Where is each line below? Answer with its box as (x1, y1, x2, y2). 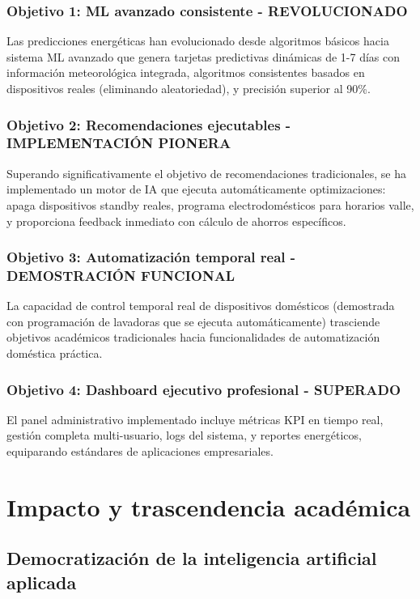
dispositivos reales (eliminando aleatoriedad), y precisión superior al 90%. (6, 80, 371, 96)
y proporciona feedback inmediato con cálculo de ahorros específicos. (6, 212, 346, 229)
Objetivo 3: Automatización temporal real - (6, 247, 296, 267)
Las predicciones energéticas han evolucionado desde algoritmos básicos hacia (6, 32, 389, 49)
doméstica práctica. (6, 345, 103, 362)
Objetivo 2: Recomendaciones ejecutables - (6, 114, 291, 134)
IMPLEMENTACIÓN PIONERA (6, 133, 231, 153)
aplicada (6, 569, 77, 594)
